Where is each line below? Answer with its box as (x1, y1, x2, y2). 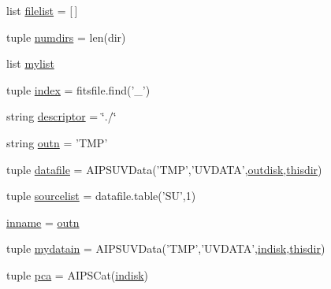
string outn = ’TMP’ (6, 134, 108, 150)
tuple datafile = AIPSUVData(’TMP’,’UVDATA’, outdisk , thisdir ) (6, 161, 322, 177)
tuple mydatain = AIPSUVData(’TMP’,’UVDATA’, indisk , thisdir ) (6, 240, 325, 257)
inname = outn (6, 213, 80, 230)
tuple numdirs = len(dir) (6, 28, 126, 45)
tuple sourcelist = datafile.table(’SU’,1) (6, 187, 196, 204)
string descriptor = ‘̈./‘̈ (6, 108, 117, 124)
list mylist (6, 55, 54, 72)
